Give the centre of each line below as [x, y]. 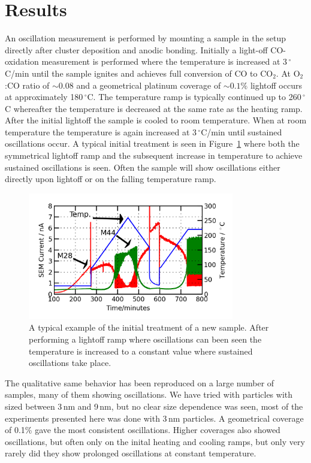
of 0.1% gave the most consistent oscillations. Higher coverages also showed [143, 430]
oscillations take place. [70, 363]
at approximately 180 [44, 97]
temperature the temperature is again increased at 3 [101, 131]
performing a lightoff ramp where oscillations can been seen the [145, 339]
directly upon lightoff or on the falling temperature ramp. [111, 179]
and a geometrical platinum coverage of [149, 85]
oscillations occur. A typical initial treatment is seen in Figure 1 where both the [152, 143]
